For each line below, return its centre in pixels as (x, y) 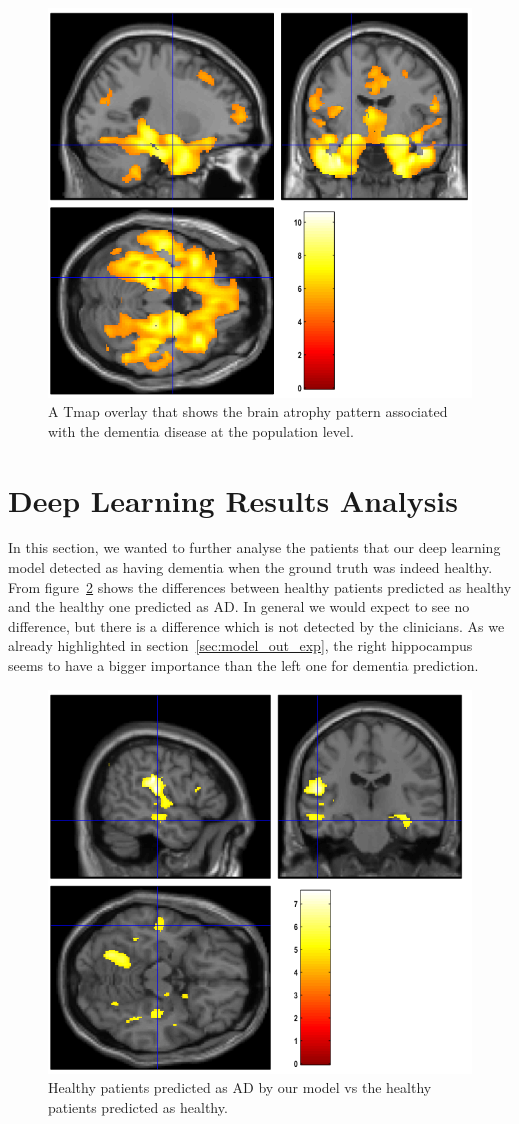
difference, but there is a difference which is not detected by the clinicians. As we (256, 625)
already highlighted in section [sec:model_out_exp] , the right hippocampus (240, 645)
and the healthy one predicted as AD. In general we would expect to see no (239, 606)
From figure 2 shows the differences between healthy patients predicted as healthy (260, 586)
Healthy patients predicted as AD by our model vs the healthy (240, 1087)
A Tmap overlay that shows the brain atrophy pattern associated (248, 411)
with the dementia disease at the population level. (201, 430)
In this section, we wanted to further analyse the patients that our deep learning (254, 547)
